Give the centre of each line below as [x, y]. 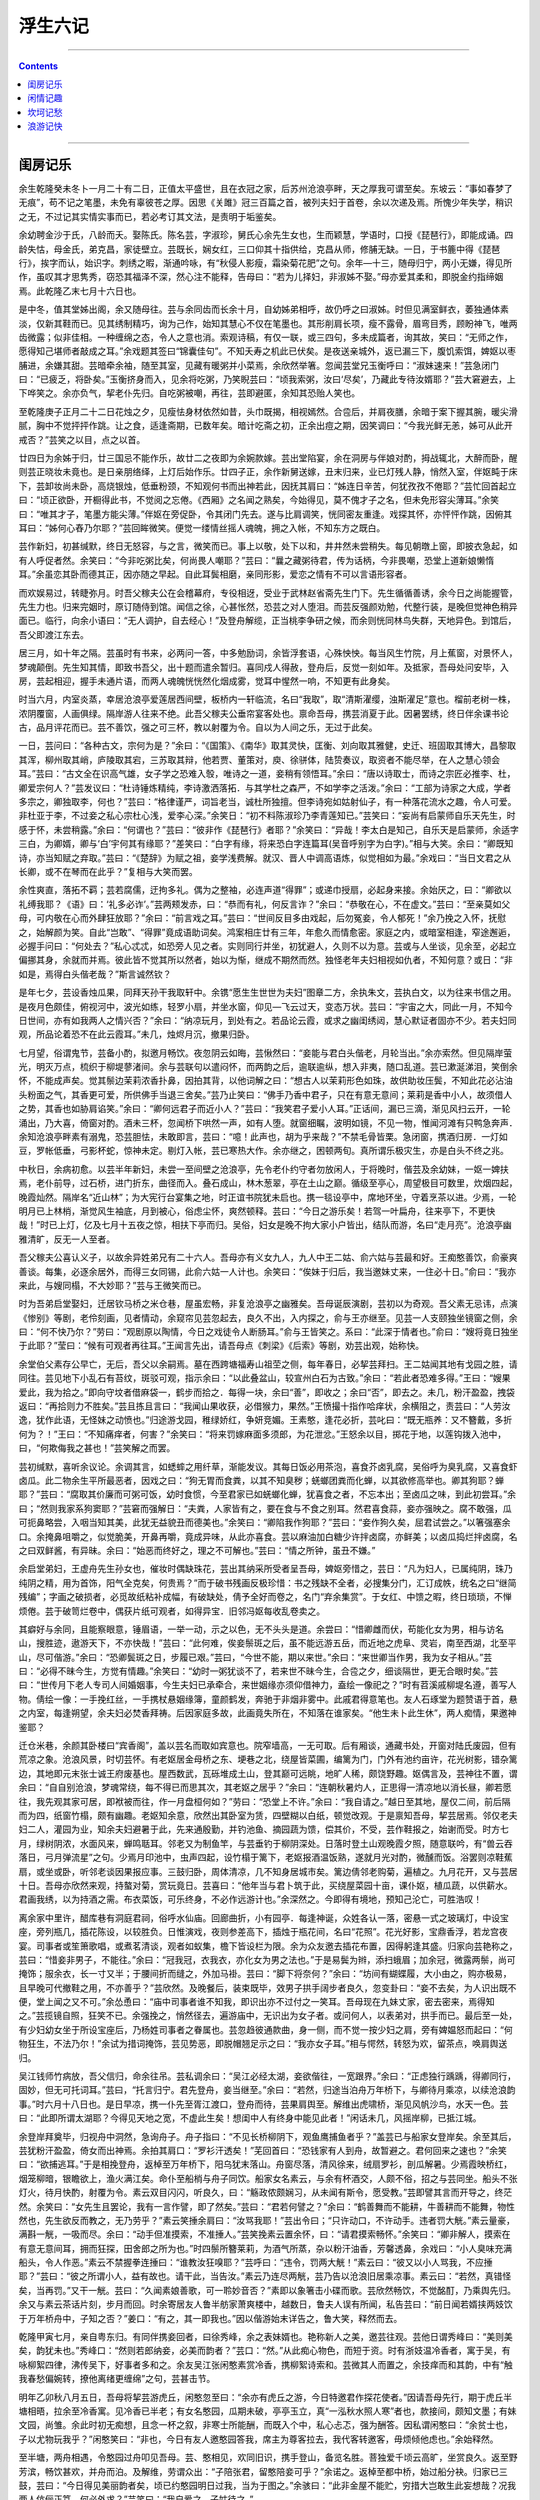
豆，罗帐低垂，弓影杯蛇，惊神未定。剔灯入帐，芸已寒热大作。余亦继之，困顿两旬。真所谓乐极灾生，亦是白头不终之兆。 [263, 1151]
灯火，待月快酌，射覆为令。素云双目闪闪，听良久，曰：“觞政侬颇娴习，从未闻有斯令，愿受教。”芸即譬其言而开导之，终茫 [265, 2192]
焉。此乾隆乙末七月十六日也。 [80, 291]
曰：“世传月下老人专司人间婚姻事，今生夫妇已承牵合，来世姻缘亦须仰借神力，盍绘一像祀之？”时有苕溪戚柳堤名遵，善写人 [267, 1685]
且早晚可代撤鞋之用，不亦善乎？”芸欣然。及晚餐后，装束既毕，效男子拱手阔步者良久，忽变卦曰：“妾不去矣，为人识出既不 [267, 1987]
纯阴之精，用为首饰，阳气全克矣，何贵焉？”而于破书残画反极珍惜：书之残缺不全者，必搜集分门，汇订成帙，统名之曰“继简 [267, 1582]
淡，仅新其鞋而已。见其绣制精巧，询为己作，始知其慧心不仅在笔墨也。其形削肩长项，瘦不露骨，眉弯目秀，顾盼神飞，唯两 [268, 323]
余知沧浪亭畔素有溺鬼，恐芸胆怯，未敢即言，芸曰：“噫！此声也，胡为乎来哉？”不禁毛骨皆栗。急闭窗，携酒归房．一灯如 [263, 1137]
